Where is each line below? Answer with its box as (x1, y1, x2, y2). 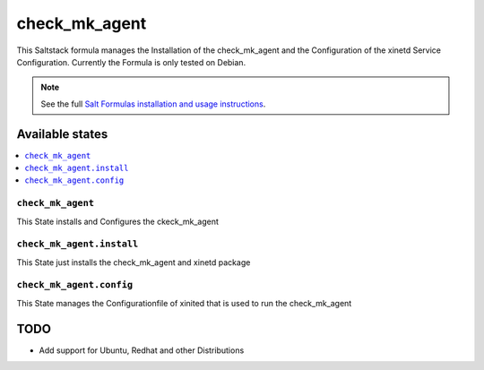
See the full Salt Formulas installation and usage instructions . (40, 99, 266, 109)
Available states (16, 126, 108, 142)
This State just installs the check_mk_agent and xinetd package (16, 256, 251, 268)
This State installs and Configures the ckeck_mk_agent (16, 216, 220, 227)
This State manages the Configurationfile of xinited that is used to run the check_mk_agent (16, 297, 352, 308)
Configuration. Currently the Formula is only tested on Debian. (16, 56, 246, 67)
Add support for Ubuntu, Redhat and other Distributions (39, 345, 245, 356)
